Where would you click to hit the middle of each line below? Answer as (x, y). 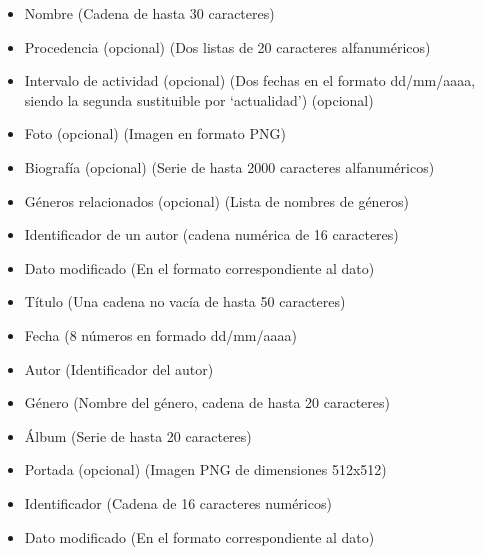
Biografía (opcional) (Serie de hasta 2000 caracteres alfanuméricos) (229, 166)
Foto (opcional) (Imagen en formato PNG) (155, 133)
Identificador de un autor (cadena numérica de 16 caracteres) (211, 234)
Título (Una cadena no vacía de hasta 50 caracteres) (185, 301)
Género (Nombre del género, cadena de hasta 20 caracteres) (207, 402)
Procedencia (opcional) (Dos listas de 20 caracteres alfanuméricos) (227, 46)
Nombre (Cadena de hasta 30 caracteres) (149, 13)
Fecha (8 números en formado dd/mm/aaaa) (160, 334)
